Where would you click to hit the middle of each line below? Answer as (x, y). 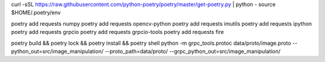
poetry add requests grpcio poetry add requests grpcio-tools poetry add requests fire (117, 32)
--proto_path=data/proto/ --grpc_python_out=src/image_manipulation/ (193, 51)
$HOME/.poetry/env (36, 13)
